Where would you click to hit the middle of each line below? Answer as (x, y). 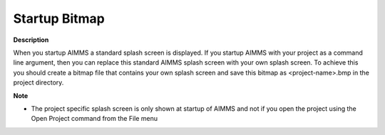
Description (31, 40)
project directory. (38, 82)
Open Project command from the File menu (94, 119)
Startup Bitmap (59, 18)
